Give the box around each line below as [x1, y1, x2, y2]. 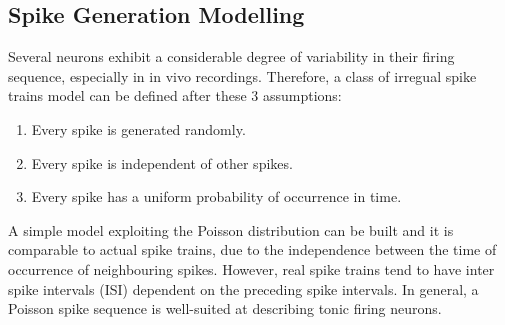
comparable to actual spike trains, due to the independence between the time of [8, 239, 497, 260]
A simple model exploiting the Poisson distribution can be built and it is [8, 219, 454, 240]
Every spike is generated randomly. [31, 118, 246, 139]
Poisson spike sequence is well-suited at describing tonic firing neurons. [8, 298, 442, 319]
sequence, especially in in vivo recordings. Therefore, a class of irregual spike [8, 65, 477, 86]
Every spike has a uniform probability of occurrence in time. [31, 186, 402, 207]
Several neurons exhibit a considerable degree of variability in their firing [8, 46, 455, 67]
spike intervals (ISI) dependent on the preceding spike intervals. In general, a [8, 278, 479, 299]
